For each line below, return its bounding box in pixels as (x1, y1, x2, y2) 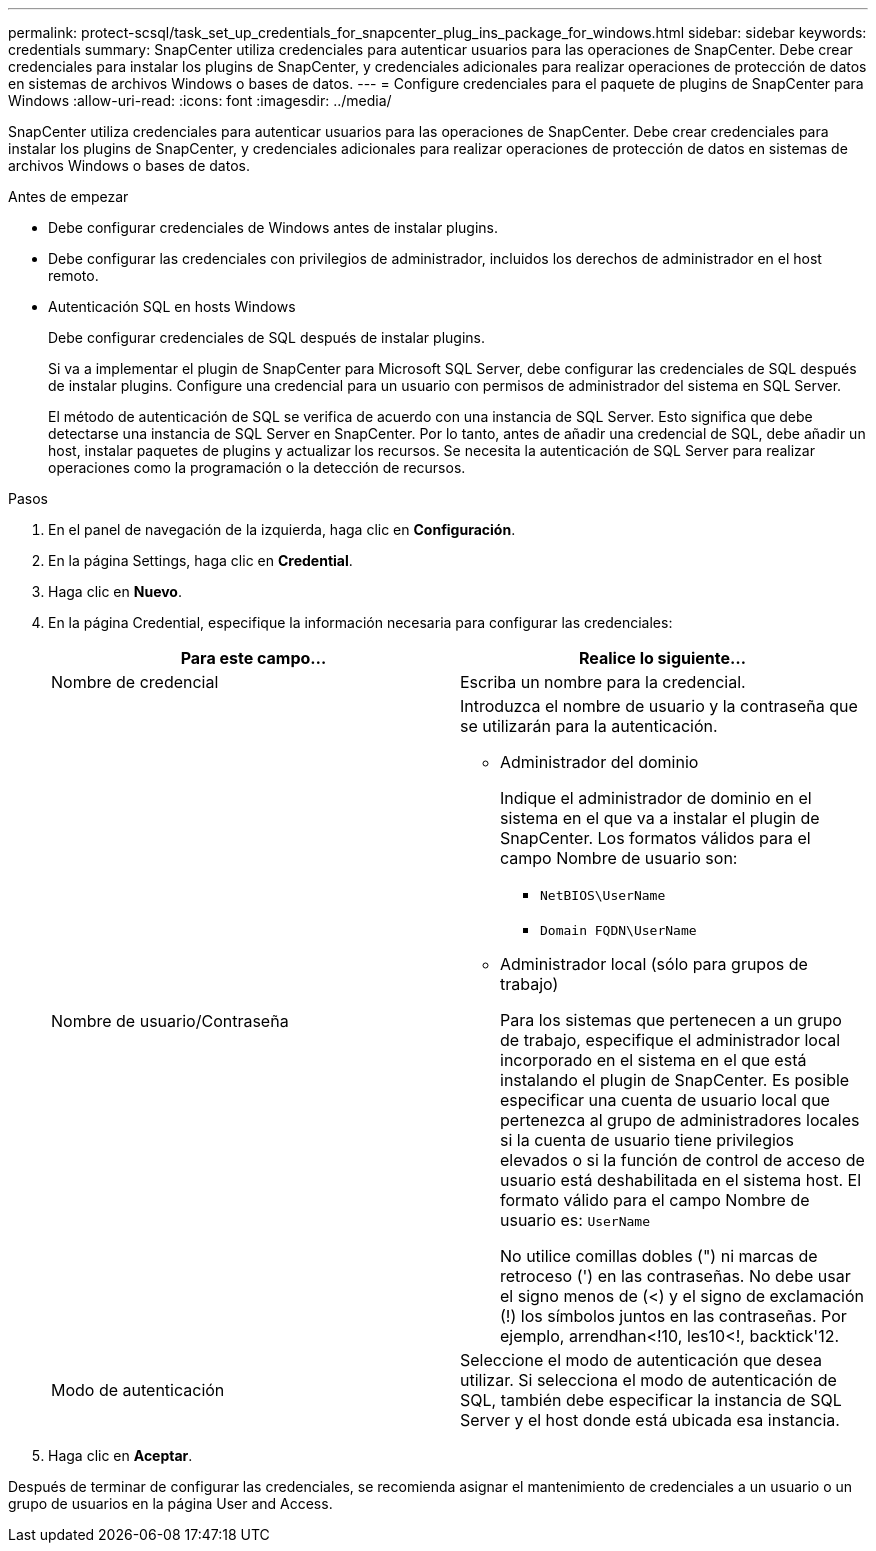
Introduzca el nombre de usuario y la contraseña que (460, 696, 858, 716)
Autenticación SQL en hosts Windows (48, 298, 296, 315)
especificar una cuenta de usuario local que (500, 1090, 830, 1110)
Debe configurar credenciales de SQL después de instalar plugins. (48, 329, 485, 346)
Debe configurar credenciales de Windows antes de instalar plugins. (48, 219, 499, 236)
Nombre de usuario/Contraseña (51, 1011, 289, 1031)
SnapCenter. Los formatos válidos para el (500, 828, 811, 848)
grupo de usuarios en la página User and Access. (8, 1495, 333, 1512)
